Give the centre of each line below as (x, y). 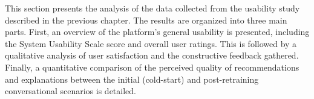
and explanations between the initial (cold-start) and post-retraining (132, 79)
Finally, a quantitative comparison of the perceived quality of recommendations (152, 67)
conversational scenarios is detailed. (70, 91)
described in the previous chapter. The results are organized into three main (146, 20)
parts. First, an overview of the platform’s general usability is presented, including (157, 32)
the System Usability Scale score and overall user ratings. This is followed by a (151, 43)
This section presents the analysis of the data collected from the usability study (152, 8)
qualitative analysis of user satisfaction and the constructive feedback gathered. (152, 55)
